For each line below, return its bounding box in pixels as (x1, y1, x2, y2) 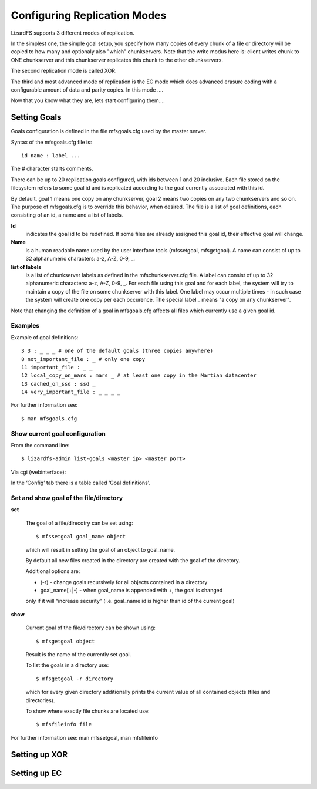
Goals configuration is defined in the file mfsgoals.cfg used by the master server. (11, 128, 207, 135)
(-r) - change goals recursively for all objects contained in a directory (40, 578, 208, 585)
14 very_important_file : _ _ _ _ (21, 389, 120, 396)
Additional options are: (25, 568, 80, 575)
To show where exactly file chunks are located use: (25, 707, 150, 714)
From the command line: (11, 442, 70, 449)
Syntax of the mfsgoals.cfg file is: (11, 139, 92, 146)
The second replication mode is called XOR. (11, 68, 117, 75)
